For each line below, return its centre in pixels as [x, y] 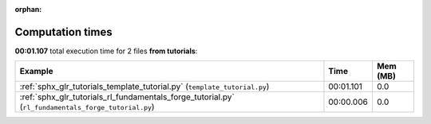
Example [36, 72]
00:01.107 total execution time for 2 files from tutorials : [106, 51]
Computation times [63, 32]
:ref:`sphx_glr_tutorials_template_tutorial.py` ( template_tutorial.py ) [144, 87]
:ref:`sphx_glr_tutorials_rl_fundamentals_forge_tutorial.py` [127, 97]
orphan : [28, 9]
